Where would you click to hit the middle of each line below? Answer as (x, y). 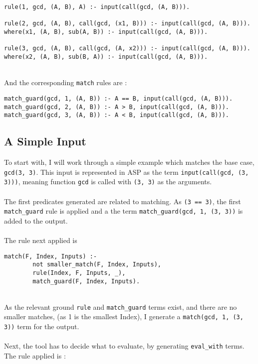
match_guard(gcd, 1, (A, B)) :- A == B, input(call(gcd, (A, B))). (119, 98)
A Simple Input (45, 141)
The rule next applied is (41, 240)
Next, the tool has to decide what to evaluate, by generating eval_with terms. (124, 346)
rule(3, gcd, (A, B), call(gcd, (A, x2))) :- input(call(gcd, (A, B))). (127, 49)
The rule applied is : (35, 356)
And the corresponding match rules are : (66, 82)
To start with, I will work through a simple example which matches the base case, (129, 162)
